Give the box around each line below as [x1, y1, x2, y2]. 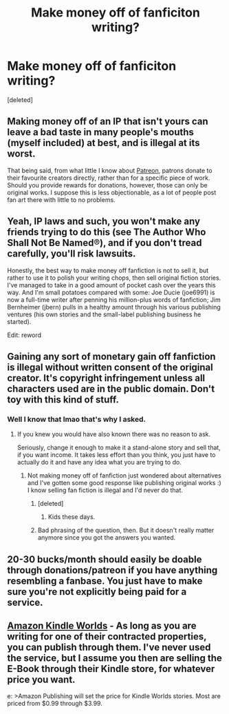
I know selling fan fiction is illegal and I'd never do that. [27, 486, 184, 494]
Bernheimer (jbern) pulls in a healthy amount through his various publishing [7, 303, 221, 311]
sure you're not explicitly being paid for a [7, 586, 187, 598]
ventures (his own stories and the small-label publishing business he [7, 310, 201, 318]
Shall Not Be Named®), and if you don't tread [7, 237, 202, 249]
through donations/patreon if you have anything [7, 564, 218, 576]
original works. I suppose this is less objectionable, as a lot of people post [7, 188, 217, 196]
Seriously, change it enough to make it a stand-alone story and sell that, [17, 443, 221, 452]
